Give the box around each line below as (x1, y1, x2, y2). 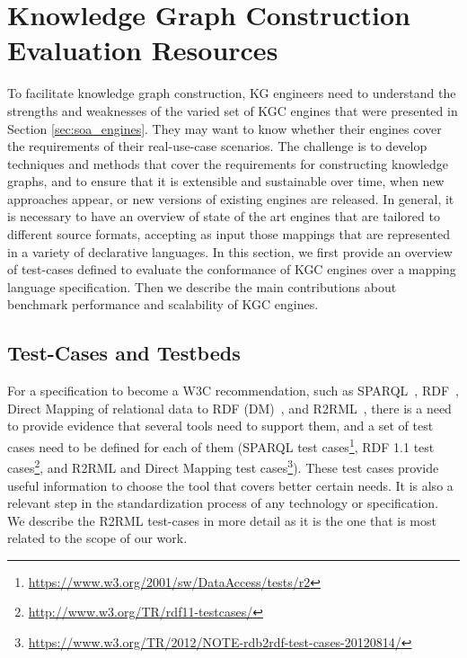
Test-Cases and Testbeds (7, 339, 241, 367)
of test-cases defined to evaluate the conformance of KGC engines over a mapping (7, 260, 456, 279)
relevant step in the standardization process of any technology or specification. (7, 493, 439, 512)
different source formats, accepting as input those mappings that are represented (7, 225, 451, 244)
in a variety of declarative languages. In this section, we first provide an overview (7, 242, 453, 261)
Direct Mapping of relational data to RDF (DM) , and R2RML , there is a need (7, 398, 452, 417)
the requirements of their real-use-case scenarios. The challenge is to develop (7, 137, 427, 156)
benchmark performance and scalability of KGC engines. (7, 295, 319, 314)
